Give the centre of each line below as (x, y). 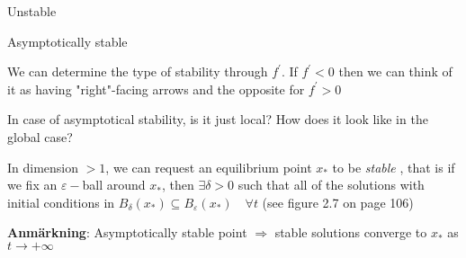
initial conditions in (61, 202)
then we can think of (395, 71)
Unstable (32, 11)
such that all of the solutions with (331, 185)
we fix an (32, 185)
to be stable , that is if (394, 167)
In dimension (43, 167)
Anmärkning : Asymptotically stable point (127, 232)
